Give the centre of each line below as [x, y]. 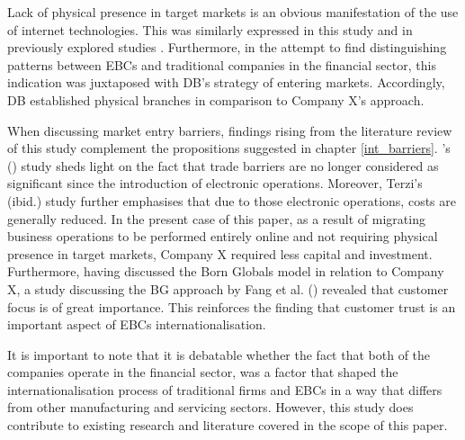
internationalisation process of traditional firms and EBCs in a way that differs [225, 389]
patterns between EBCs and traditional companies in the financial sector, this [222, 64]
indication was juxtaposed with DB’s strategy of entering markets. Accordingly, [226, 82]
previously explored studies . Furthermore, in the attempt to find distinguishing [227, 47]
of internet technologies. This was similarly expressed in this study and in [210, 29]
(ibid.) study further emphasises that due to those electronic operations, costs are [232, 200]
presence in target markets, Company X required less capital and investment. [220, 253]
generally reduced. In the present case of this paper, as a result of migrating [216, 218]
